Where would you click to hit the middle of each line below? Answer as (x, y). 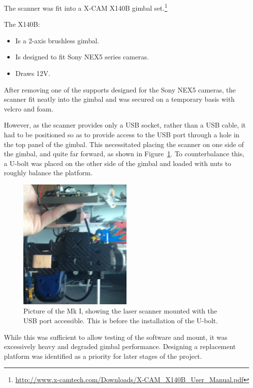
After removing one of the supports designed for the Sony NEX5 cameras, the (120, 89)
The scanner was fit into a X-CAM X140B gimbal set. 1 (86, 7)
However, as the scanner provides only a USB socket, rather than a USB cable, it (125, 125)
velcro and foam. (29, 108)
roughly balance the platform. (48, 173)
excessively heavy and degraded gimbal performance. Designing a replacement (120, 346)
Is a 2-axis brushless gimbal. (57, 40)
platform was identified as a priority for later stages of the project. (103, 356)
